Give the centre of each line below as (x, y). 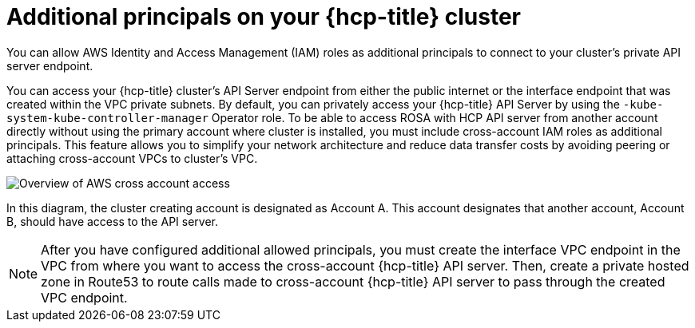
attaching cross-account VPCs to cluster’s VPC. (132, 158)
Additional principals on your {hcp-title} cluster (264, 17)
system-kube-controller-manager (107, 118)
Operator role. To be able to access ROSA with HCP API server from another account (435, 117)
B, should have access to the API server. (112, 221)
